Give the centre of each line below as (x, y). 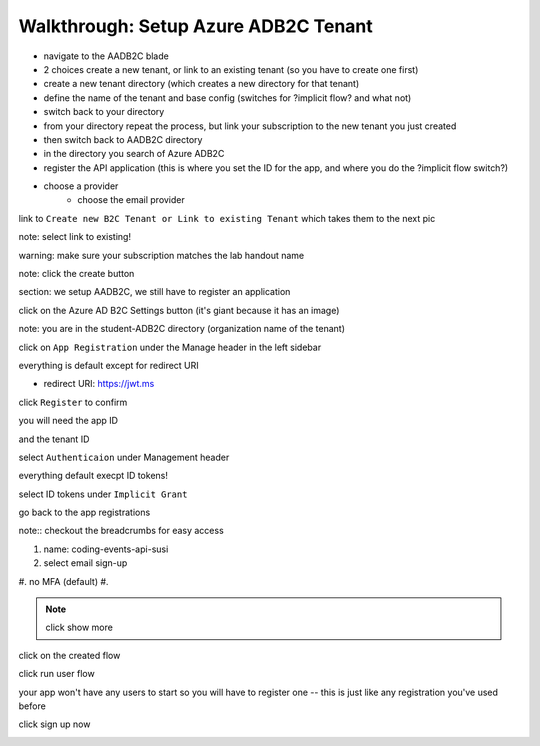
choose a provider (81, 186)
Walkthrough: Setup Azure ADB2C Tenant (196, 26)
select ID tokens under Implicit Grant (103, 494)
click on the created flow (69, 655)
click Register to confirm (73, 402)
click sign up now (54, 724)
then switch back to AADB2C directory (123, 139)
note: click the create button (76, 274)
